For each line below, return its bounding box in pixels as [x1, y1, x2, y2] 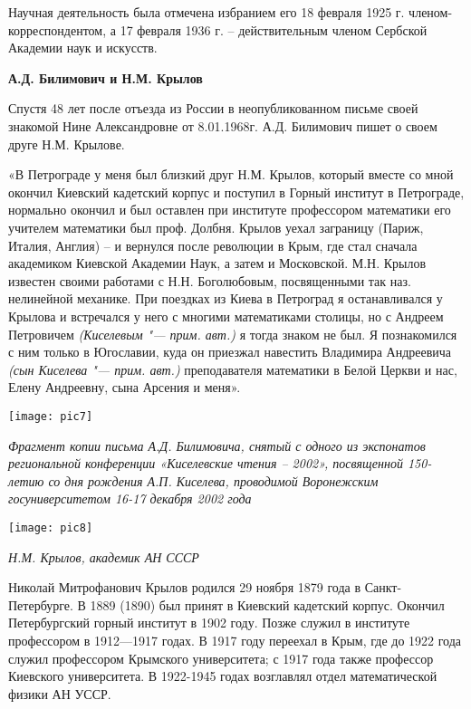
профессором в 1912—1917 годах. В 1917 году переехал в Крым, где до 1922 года [8, 630, 462, 649]
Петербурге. [8, 595, 73, 614]
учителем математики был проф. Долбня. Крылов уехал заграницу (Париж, [8, 217, 424, 236]
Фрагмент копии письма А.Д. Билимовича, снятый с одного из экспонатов [8, 436, 426, 455]
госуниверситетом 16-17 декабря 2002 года [8, 489, 252, 508]
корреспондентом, [8, 20, 107, 39]
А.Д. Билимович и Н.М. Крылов [8, 68, 203, 87]
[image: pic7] [8, 409, 93, 423]
